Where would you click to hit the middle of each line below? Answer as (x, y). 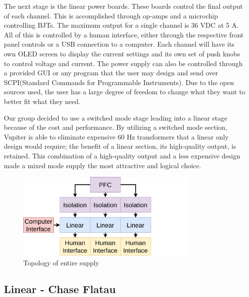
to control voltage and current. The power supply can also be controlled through (123, 63)
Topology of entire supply (61, 262)
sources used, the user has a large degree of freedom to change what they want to (125, 92)
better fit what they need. (42, 101)
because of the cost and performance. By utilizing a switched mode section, (116, 127)
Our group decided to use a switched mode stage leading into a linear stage (116, 117)
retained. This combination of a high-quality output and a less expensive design (122, 155)
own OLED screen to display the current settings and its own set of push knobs (122, 53)
